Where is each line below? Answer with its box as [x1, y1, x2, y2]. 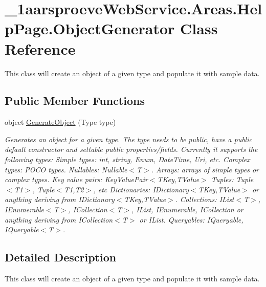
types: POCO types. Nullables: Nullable [5, 164, 127, 174]
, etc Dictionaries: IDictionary [93, 184, 189, 194]
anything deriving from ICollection [5, 214, 113, 225]
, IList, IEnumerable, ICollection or [131, 204, 243, 215]
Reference [5, 38, 76, 59]
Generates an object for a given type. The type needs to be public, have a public [5, 134, 252, 144]
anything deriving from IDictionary [5, 194, 115, 205]
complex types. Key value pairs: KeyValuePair [5, 174, 148, 185]
